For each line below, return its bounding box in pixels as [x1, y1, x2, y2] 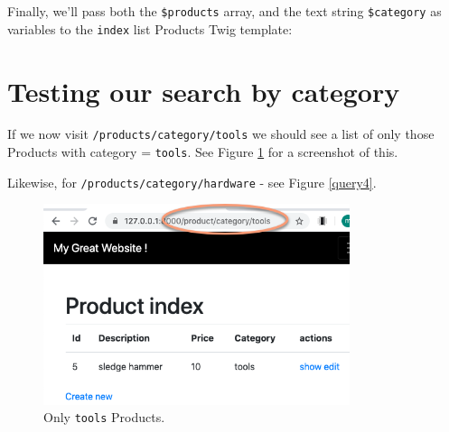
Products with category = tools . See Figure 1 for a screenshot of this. [7, 142, 398, 161]
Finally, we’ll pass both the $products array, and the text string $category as [7, 2, 442, 20]
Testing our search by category [7, 72, 400, 109]
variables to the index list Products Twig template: [7, 19, 293, 38]
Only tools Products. [43, 408, 165, 427]
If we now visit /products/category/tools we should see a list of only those [7, 124, 435, 143]
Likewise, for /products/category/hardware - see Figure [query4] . [7, 172, 377, 191]
